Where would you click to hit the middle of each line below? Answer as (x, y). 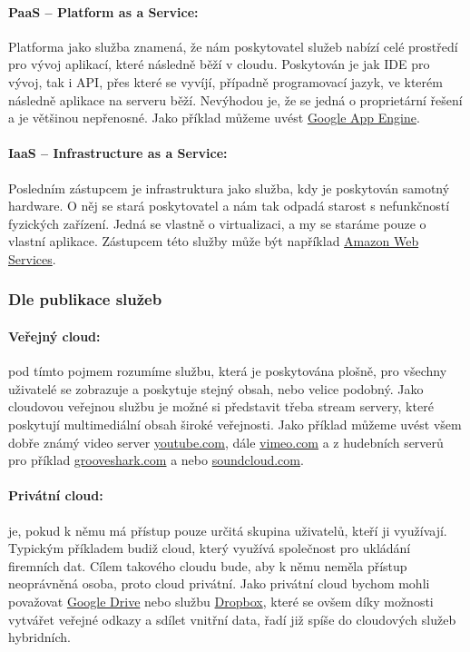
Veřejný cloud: (54, 336)
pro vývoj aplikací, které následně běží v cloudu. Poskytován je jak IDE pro (219, 64)
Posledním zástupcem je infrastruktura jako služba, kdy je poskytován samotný (229, 188)
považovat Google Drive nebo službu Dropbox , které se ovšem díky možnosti (221, 601)
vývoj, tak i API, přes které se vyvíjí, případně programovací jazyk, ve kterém (225, 81)
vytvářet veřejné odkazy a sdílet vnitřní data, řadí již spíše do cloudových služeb (232, 619)
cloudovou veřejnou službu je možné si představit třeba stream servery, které (221, 406)
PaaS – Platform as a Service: (103, 11)
